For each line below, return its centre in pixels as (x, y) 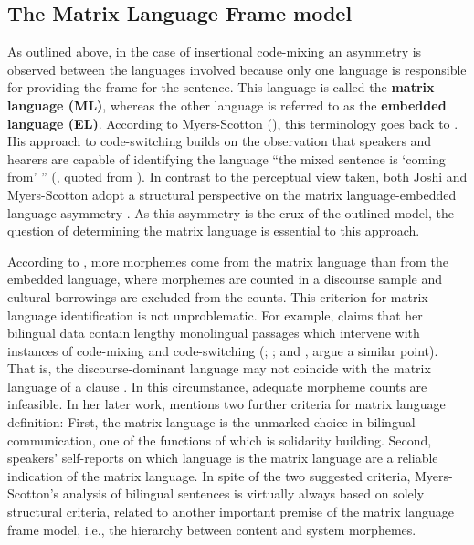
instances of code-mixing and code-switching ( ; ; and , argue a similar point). (223, 350)
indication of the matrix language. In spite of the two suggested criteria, (209, 475)
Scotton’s (33, 493)
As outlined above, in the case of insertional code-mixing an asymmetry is (215, 52)
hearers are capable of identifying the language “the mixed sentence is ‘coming (226, 158)
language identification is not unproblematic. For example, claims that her (215, 314)
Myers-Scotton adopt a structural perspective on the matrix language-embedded (232, 194)
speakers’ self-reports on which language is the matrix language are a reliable (223, 458)
